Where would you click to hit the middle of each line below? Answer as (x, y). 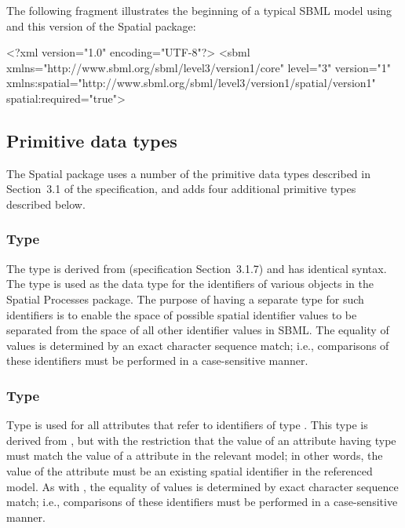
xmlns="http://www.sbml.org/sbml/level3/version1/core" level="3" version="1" (199, 67)
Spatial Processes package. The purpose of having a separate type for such (185, 299)
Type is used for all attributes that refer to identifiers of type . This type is (187, 425)
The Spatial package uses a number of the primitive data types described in (188, 173)
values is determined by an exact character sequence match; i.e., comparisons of (198, 345)
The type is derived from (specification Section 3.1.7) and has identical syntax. (197, 268)
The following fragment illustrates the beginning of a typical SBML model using (199, 10)
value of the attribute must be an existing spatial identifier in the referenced (190, 470)
